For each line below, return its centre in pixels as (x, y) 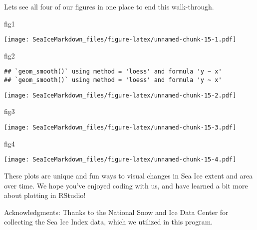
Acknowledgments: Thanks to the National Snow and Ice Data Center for (116, 212)
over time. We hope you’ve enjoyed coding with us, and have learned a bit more (126, 185)
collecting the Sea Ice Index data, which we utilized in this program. (109, 222)
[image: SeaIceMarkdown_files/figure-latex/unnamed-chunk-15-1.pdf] (120, 40)
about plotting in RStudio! (45, 195)
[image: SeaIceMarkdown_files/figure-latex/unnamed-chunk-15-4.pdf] (120, 160)
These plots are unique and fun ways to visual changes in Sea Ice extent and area (128, 175)
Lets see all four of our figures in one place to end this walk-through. (109, 6)
